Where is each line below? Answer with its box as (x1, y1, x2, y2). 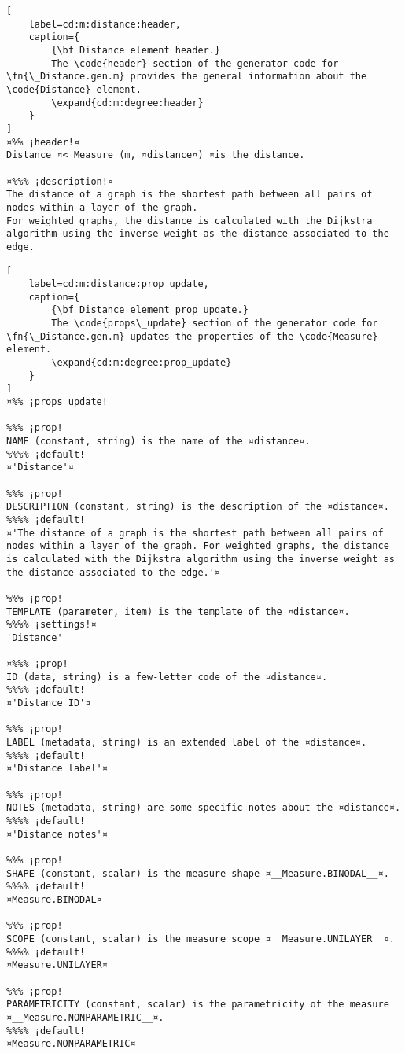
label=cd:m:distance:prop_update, (28, 278, 209, 290)
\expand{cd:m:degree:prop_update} (51, 357, 232, 369)
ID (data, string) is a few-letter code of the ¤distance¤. (6, 671, 328, 683)
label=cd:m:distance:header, (28, 18, 181, 30)
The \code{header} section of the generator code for (51, 57, 339, 69)
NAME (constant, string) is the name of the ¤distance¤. (6, 436, 311, 447)
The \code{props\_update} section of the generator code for (51, 318, 378, 330)
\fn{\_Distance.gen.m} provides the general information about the (6, 71, 367, 83)
